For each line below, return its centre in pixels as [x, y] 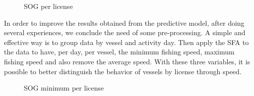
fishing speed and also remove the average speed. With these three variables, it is [127, 61]
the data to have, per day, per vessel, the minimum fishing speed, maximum [119, 52]
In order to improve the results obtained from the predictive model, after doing [124, 23]
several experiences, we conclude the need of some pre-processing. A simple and [125, 32]
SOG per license [48, 6]
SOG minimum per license [64, 88]
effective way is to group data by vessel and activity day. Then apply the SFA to [127, 42]
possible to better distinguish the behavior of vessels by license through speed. [123, 71]
